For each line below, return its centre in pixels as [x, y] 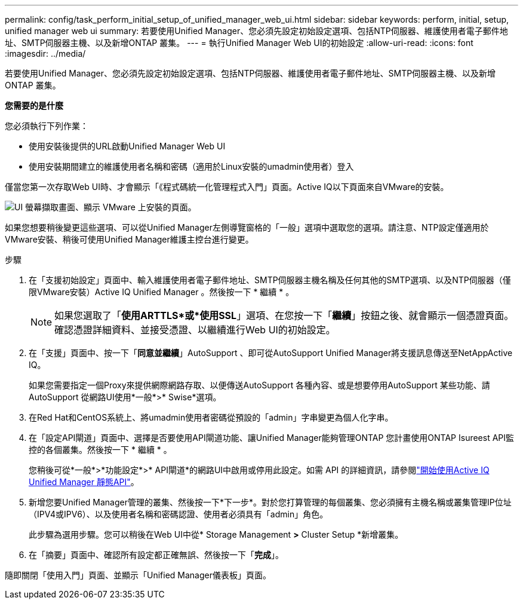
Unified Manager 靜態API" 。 [84, 482]
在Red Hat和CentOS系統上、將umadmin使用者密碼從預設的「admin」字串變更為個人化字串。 [211, 417]
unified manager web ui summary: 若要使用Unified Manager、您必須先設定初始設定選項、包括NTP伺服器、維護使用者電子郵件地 [256, 31]
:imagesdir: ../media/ [45, 53]
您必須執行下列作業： [47, 126]
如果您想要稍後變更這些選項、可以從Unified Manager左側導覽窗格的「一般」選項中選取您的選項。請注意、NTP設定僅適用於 [247, 227]
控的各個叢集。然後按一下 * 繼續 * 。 [100, 450]
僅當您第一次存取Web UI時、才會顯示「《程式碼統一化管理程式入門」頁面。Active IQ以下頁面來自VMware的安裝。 [227, 187]
